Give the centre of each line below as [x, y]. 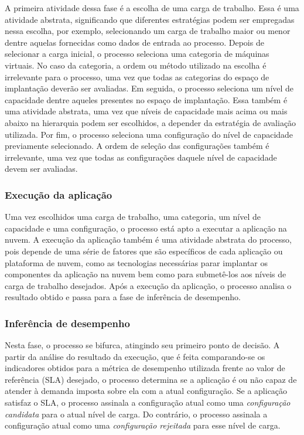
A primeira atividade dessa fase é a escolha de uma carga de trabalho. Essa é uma [152, 8]
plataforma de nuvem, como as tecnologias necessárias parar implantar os [136, 262]
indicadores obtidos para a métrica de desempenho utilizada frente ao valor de [145, 368]
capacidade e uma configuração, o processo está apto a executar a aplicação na [146, 228]
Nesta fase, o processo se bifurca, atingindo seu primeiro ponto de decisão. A [142, 345]
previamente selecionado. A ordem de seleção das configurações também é [137, 146]
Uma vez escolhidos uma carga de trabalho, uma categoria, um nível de [133, 217]
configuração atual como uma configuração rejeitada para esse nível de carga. [143, 425]
